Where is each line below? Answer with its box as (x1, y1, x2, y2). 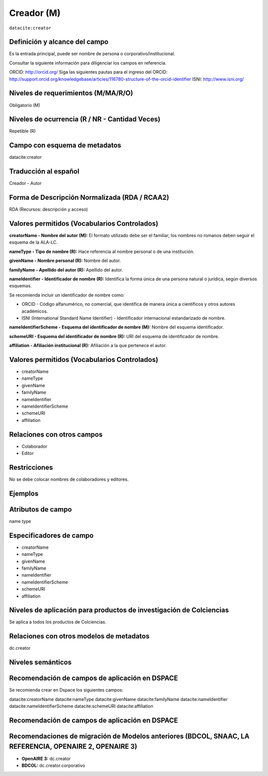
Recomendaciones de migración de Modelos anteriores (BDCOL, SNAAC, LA (9, 732, 250, 740)
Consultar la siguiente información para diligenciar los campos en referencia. (9, 60, 167, 66)
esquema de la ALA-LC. (9, 239, 58, 246)
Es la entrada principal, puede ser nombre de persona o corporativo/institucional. (9, 51, 176, 57)
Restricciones (9, 463, 53, 472)
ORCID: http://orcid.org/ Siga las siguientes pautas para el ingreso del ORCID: (9, 69, 168, 75)
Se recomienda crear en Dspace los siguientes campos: (9, 687, 124, 693)
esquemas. (9, 283, 32, 289)
